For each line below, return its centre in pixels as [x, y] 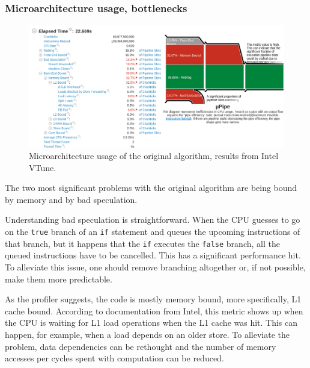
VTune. [43, 167]
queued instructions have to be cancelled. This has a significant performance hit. [153, 255]
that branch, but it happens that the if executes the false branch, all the [142, 243]
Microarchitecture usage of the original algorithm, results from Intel [154, 156]
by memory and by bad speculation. [71, 199]
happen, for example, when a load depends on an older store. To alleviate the [147, 334]
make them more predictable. [59, 279]
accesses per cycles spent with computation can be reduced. [114, 358]
